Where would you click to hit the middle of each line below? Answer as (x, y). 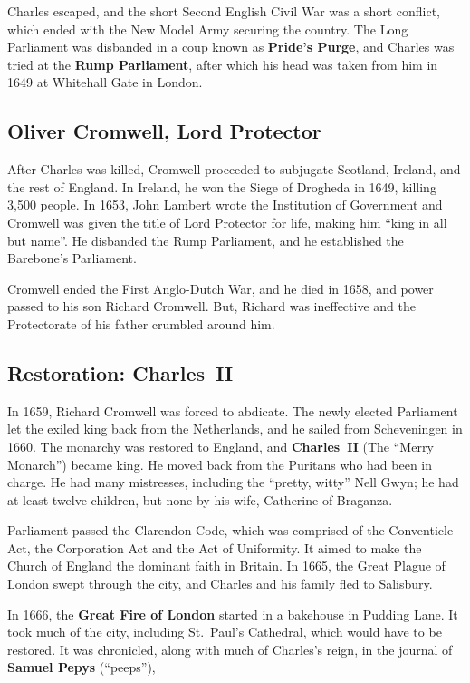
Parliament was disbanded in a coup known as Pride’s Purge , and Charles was (231, 47)
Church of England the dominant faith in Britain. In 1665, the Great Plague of (226, 566)
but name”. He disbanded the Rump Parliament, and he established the (206, 240)
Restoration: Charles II (120, 372)
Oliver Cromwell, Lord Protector (164, 131)
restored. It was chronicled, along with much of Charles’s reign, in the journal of (230, 649)
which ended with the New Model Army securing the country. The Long (208, 29)
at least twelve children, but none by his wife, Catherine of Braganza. (200, 499)
